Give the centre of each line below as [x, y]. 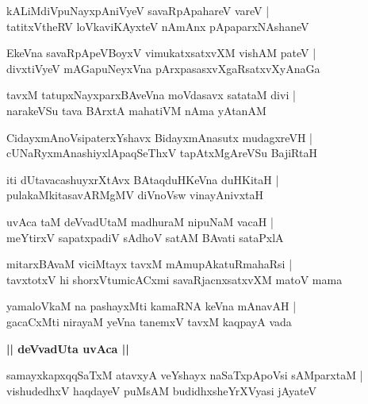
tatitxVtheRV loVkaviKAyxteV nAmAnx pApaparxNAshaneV [158, 26]
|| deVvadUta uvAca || [68, 348]
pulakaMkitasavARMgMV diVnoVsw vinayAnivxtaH [135, 195]
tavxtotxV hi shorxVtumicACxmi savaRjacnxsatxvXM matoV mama [174, 279]
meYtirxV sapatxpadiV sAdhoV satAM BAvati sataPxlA [145, 237]
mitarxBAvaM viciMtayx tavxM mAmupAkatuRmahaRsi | [149, 264]
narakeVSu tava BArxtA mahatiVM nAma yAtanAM [136, 110]
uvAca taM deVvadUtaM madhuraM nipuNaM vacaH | [140, 221]
